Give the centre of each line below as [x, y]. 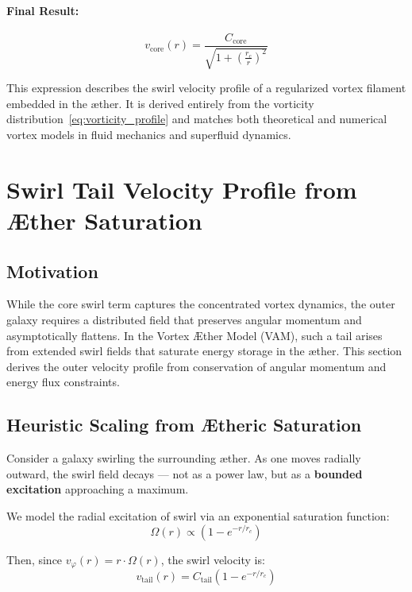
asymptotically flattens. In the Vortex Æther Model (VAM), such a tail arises [194, 335]
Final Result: [43, 10]
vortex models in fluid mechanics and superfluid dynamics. [149, 135]
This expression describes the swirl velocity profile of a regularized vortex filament [206, 88]
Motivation [52, 271]
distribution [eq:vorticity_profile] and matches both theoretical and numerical [197, 119]
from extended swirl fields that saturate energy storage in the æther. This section [204, 351]
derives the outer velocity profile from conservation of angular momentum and [196, 366]
